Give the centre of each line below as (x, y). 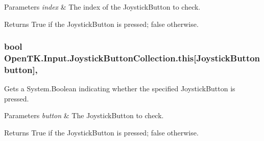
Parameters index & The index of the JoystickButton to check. (102, 7)
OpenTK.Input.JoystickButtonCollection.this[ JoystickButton (132, 58)
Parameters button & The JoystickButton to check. (84, 115)
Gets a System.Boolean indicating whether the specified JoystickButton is (120, 89)
